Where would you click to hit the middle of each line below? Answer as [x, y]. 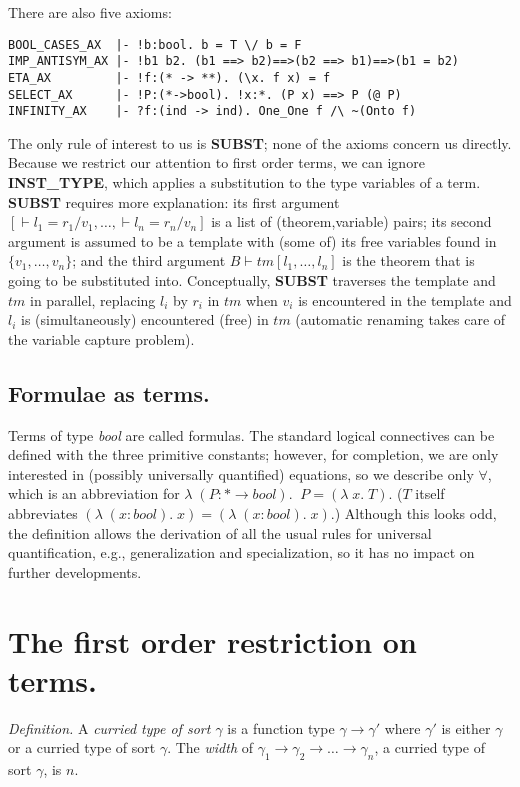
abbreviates [43, 512]
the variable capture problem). [101, 338]
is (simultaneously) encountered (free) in [145, 319]
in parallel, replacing [93, 299]
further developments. [75, 571]
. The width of [210, 747]
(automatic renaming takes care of [400, 319]
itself [430, 493]
